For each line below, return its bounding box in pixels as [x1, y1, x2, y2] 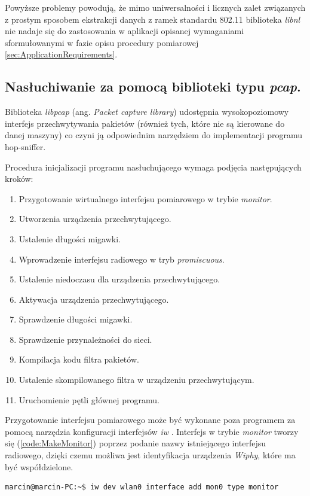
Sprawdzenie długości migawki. [19, 313, 133, 325]
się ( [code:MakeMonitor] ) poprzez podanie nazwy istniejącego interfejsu [5, 437, 266, 449]
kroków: [5, 172, 33, 185]
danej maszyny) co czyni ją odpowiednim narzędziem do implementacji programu [5, 129, 302, 141]
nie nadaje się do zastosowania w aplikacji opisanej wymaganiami [5, 25, 244, 37]
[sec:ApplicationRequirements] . [5, 48, 118, 60]
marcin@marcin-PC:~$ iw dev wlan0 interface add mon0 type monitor [5, 483, 279, 492]
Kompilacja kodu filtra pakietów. [19, 353, 139, 366]
